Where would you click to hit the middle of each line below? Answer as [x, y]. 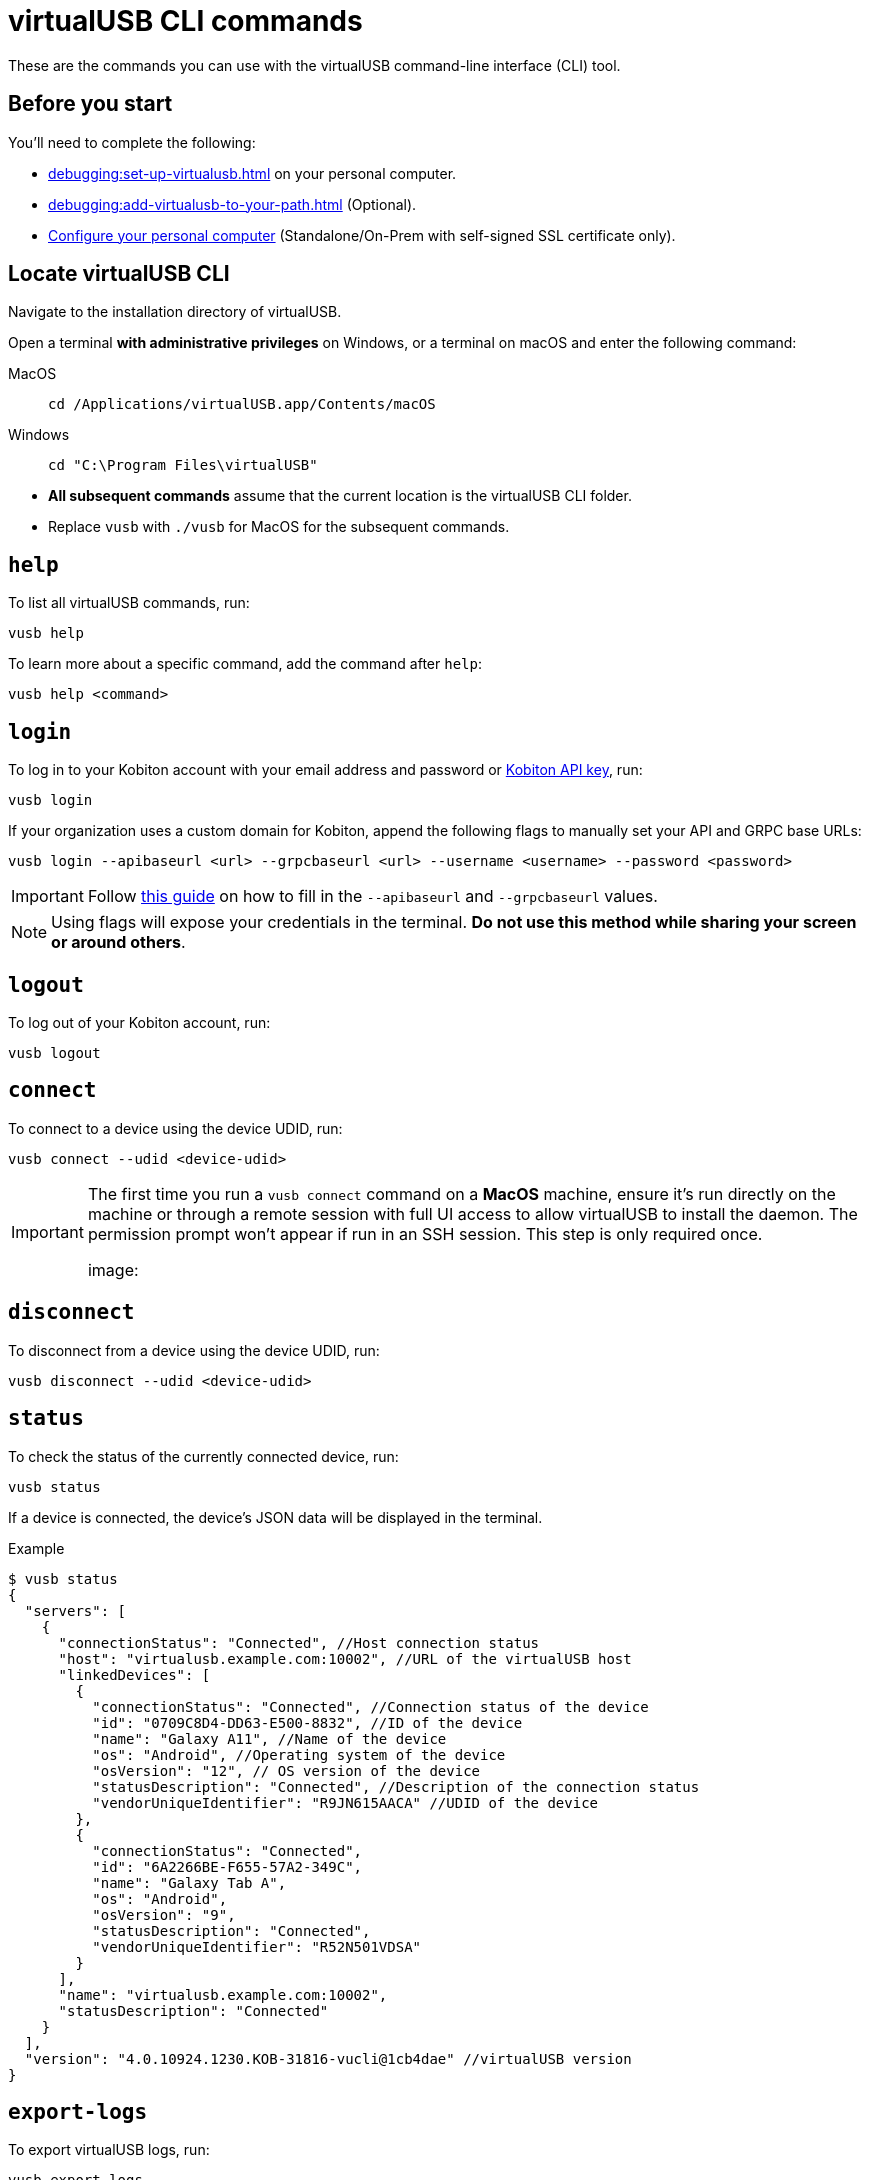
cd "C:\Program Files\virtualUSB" [183, 465]
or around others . [118, 942]
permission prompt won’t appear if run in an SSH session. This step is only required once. [425, 1233]
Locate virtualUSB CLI [119, 274]
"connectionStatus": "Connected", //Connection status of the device [370, 1706]
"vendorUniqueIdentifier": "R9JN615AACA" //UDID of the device [345, 1802]
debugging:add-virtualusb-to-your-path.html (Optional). [232, 204]
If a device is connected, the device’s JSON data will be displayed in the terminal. [275, 1517]
